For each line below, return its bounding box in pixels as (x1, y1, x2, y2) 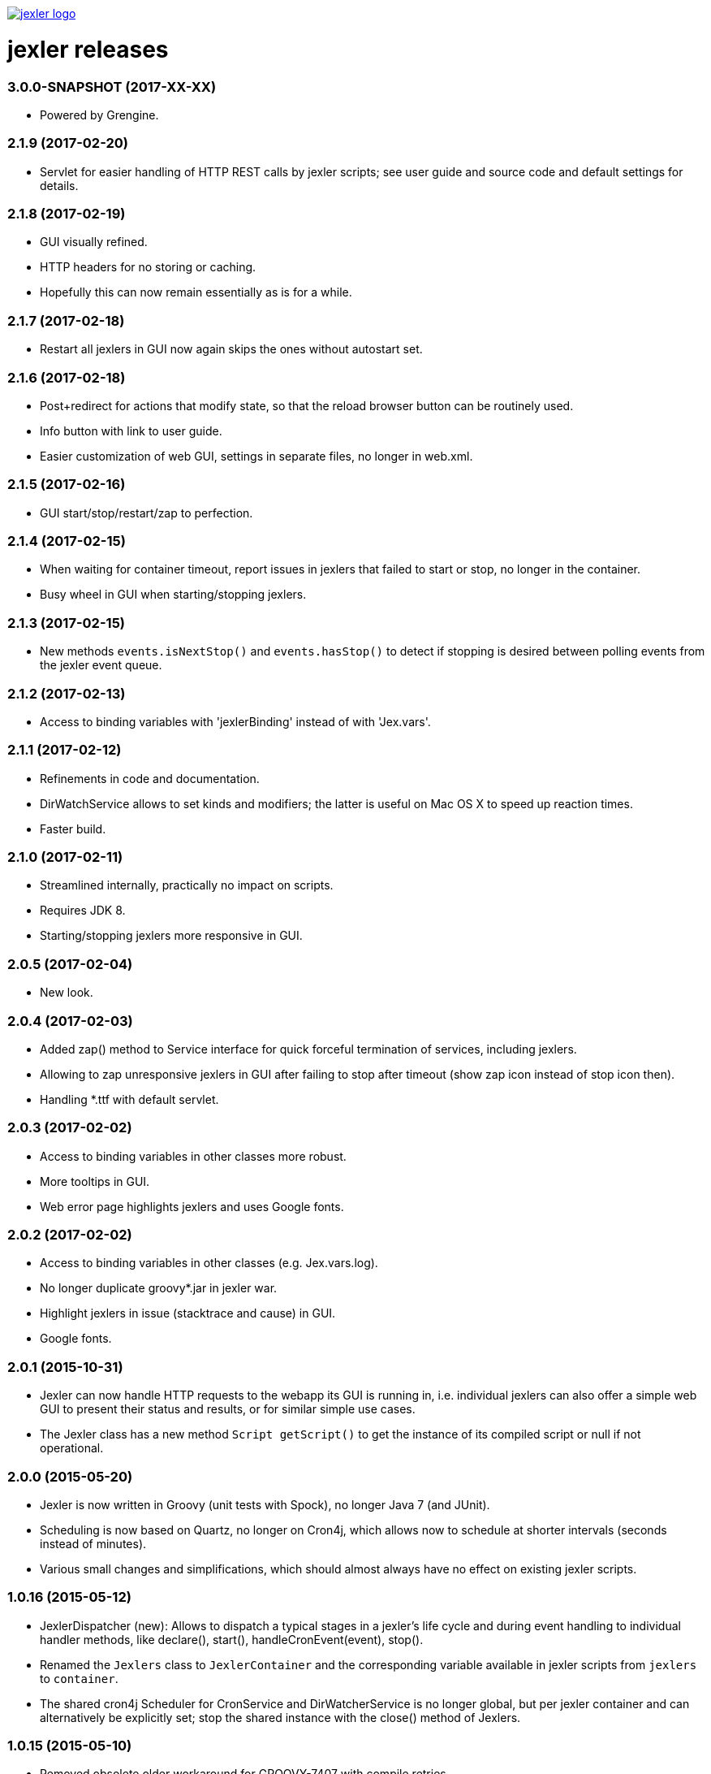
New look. (40, 985, 93, 1000)
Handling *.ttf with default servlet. (40, 1092, 219, 1106)
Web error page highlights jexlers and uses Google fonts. (40, 1199, 344, 1214)
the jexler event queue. (40, 658, 162, 673)
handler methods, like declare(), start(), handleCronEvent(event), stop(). (40, 1632, 424, 1646)
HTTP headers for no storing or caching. (40, 260, 256, 275)
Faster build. (40, 821, 106, 836)
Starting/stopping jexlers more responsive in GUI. (40, 928, 303, 943)
